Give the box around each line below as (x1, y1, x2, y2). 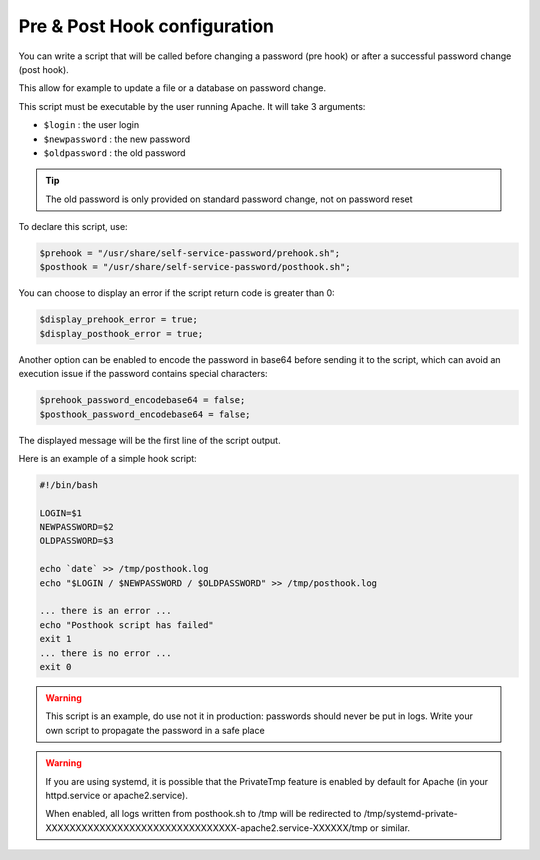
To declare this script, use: (18, 221, 129, 233)
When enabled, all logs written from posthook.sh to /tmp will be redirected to (45, 808, 362, 820)
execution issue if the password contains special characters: (18, 368, 269, 380)
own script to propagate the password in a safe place (45, 724, 265, 736)
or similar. (370, 821, 410, 834)
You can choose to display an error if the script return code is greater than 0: (18, 287, 335, 299)
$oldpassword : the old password (43, 146, 186, 159)
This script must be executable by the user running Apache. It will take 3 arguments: (18, 100, 366, 112)
